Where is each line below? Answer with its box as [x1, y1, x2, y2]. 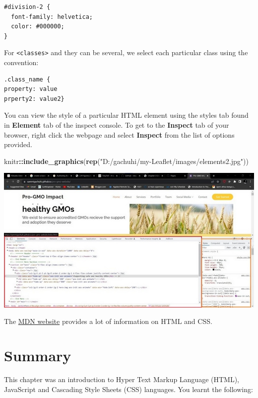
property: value [4, 85, 58, 93]
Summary [4, 345, 71, 366]
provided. [4, 139, 32, 150]
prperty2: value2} [4, 95, 64, 102]
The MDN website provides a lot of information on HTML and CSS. [4, 316, 212, 326]
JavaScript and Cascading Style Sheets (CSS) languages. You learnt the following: [4, 384, 253, 394]
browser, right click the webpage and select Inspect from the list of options [4, 129, 235, 140]
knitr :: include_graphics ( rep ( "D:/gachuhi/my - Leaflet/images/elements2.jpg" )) [4, 156, 249, 166]
